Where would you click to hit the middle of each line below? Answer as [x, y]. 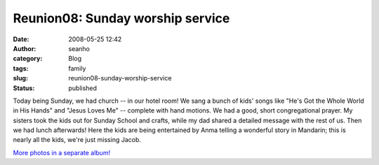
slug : [20, 78]
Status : [24, 88]
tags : [21, 68]
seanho [79, 48]
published [83, 88]
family [77, 68]
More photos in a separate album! [62, 152]
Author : [25, 48]
